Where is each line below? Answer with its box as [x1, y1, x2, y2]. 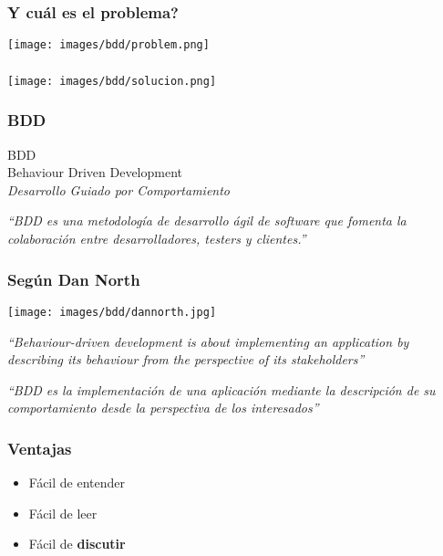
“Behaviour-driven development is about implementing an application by [7, 331, 409, 351]
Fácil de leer [28, 503, 98, 522]
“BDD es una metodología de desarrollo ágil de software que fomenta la [7, 211, 407, 230]
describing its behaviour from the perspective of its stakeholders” [7, 350, 365, 369]
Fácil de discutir [28, 534, 126, 553]
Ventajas [7, 436, 72, 459]
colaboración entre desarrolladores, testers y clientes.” [7, 229, 306, 248]
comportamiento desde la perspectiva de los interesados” [7, 398, 319, 417]
